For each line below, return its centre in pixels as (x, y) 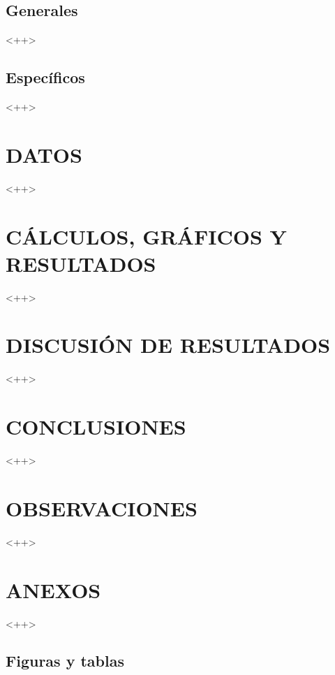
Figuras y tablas (65, 661)
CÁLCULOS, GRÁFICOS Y (146, 236)
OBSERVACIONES (102, 508)
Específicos (45, 77)
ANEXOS (53, 589)
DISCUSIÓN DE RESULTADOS (168, 345)
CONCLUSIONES (96, 427)
